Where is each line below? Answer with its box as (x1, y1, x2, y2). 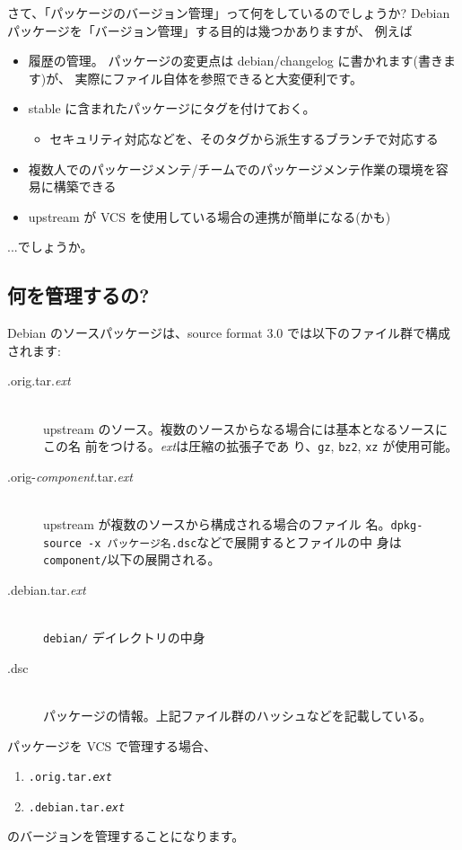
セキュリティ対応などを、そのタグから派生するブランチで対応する (49, 128, 439, 147)
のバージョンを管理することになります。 (7, 827, 245, 846)
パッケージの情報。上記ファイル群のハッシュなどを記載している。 (43, 705, 432, 724)
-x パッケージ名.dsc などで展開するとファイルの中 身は (88, 532, 402, 551)
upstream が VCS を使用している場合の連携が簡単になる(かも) (28, 207, 391, 226)
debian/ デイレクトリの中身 (43, 628, 205, 647)
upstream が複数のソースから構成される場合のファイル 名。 (43, 514, 391, 533)
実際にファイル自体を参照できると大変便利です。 (74, 68, 362, 87)
